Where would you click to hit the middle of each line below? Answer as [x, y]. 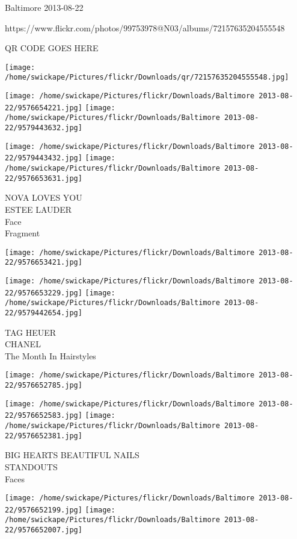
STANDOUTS [31, 466]
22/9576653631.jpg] [44, 178]
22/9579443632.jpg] [44, 128]
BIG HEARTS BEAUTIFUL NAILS [72, 455]
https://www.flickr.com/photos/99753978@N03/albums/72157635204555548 [145, 27]
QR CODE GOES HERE [52, 48]
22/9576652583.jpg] [44, 416]
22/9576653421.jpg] [44, 263]
